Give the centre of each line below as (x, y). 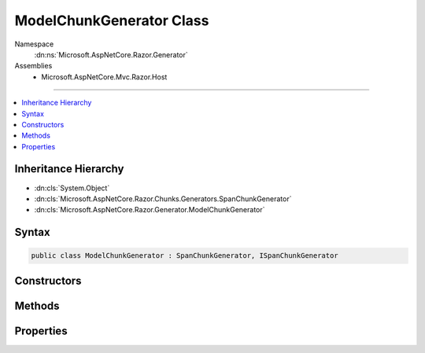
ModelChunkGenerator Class (112, 20)
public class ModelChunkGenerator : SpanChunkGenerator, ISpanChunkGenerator (185, 256)
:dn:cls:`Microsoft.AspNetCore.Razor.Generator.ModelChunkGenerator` (150, 210)
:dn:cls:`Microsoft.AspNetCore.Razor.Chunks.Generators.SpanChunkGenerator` (163, 199)
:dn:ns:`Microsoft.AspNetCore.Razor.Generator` (111, 54)
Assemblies (33, 66)
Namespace (34, 44)
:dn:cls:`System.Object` (72, 188)
